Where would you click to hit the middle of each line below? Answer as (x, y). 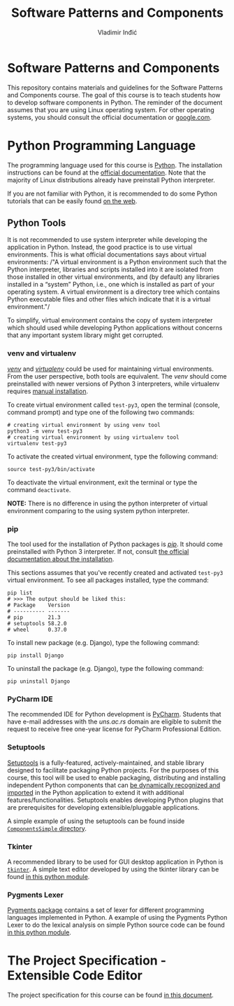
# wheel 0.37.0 (37, 630)
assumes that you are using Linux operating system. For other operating (111, 109)
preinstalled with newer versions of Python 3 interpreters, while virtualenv (114, 383)
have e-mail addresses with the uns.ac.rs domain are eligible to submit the (115, 722)
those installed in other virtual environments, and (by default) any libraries (114, 277)
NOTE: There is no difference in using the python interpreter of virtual (108, 503)
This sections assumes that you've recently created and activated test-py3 (115, 573)
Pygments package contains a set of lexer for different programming (106, 910)
